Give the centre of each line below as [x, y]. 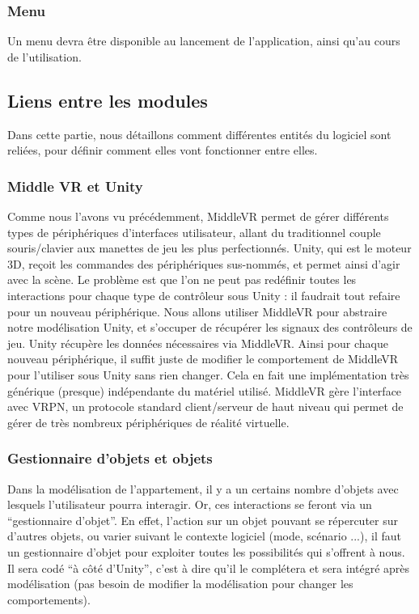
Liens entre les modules [108, 100]
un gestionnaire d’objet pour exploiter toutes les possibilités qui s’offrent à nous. [206, 551]
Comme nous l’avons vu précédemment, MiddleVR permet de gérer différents [198, 216]
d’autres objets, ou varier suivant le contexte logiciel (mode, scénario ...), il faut [204, 536]
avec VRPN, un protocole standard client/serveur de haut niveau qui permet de [205, 407]
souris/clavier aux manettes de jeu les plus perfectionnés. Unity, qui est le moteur [209, 248]
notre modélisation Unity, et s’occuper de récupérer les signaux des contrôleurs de [210, 327]
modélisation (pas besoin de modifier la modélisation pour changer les [180, 584]
